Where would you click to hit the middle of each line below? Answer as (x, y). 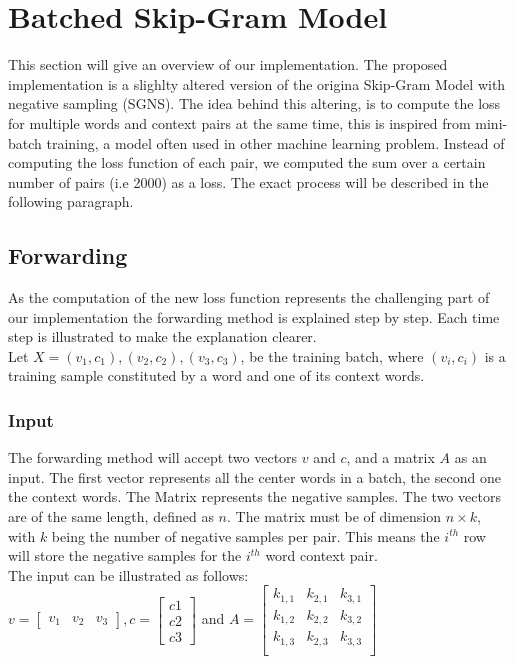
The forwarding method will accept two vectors (153, 457)
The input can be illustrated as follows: (128, 574)
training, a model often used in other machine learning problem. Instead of (275, 142)
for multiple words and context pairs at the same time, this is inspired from (239, 122)
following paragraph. (71, 201)
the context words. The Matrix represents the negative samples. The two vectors (254, 496)
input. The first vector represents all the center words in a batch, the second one (254, 476)
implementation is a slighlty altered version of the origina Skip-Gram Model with (257, 83)
